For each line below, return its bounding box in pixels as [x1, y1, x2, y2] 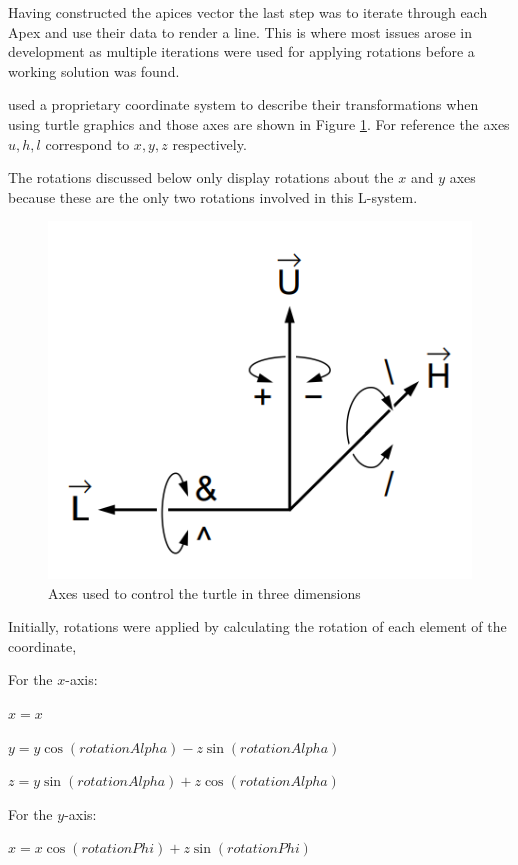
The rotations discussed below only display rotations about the [8, 167, 394, 188]
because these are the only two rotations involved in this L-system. [8, 186, 418, 207]
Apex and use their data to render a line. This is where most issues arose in [8, 21, 472, 42]
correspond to [45, 133, 130, 154]
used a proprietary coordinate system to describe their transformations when [8, 94, 479, 115]
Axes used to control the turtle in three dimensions [48, 582, 361, 603]
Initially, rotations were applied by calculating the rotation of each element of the [8, 616, 507, 637]
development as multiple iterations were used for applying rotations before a [8, 41, 475, 62]
